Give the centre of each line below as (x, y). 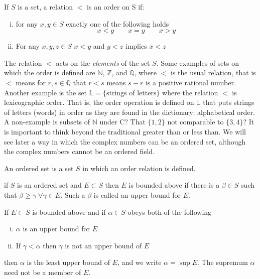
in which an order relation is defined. (139, 168)
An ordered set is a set (39, 168)
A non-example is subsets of (47, 122)
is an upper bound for (56, 229)
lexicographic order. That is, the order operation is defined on (99, 102)
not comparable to (196, 122)
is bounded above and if (69, 212)
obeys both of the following (170, 212)
